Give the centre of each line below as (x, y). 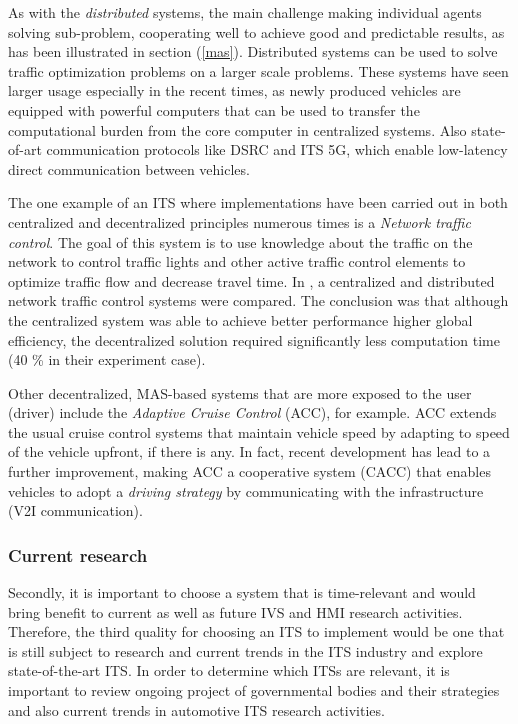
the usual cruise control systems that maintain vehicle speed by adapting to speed (259, 431)
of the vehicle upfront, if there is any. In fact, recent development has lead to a (249, 451)
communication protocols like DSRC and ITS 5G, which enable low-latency (277, 149)
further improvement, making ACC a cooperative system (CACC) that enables (249, 471)
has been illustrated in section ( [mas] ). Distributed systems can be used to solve (253, 51)
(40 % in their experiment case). (107, 359)
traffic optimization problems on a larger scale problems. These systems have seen (258, 70)
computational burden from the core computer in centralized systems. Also (237, 129)
